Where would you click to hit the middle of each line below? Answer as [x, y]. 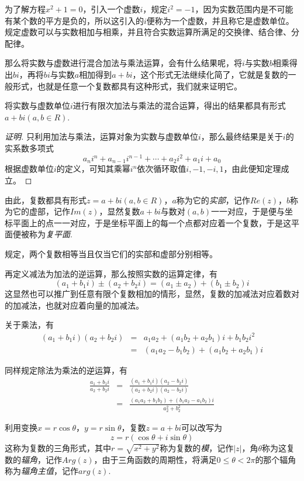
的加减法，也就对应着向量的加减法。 [74, 305]
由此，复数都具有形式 [46, 200]
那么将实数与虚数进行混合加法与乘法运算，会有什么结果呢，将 [123, 63]
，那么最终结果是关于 [242, 136]
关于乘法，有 [29, 325]
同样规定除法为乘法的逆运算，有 [66, 370]
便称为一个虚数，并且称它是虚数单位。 [220, 20]
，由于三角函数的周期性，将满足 [155, 459]
